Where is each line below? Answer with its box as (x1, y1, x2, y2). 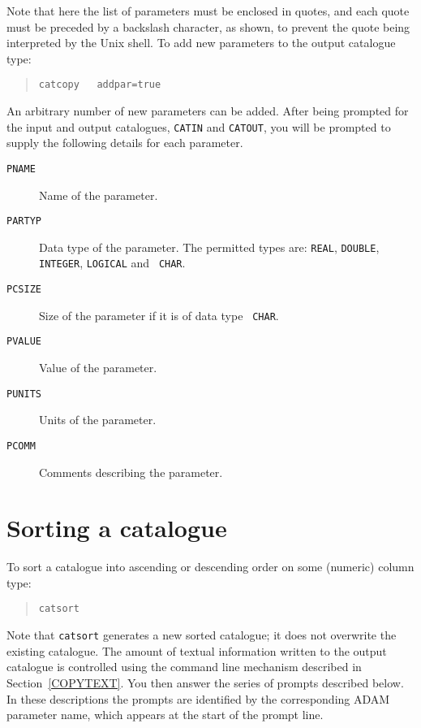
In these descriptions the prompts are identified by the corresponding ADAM (6, 690, 390, 707)
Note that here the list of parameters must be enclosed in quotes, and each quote (6, 2, 410, 19)
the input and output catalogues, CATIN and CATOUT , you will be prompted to (6, 118, 391, 135)
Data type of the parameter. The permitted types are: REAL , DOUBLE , (39, 238, 380, 255)
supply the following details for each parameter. (6, 134, 243, 151)
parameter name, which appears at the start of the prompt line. (6, 706, 324, 723)
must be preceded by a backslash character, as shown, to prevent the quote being (6, 18, 410, 35)
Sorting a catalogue (6, 511, 227, 544)
